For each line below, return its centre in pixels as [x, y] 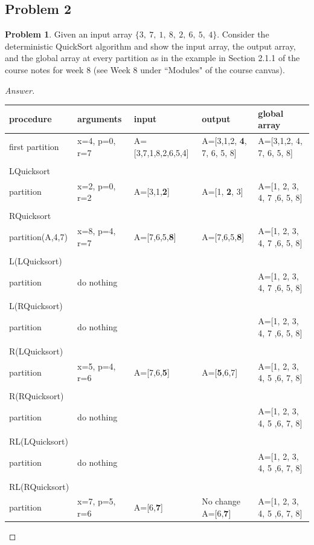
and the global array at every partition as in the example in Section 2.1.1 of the [152, 58]
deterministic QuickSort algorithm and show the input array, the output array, [150, 46]
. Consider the [243, 34]
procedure [30, 119]
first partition [34, 146]
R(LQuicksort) [36, 351]
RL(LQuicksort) [39, 441]
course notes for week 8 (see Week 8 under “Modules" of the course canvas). [145, 69]
